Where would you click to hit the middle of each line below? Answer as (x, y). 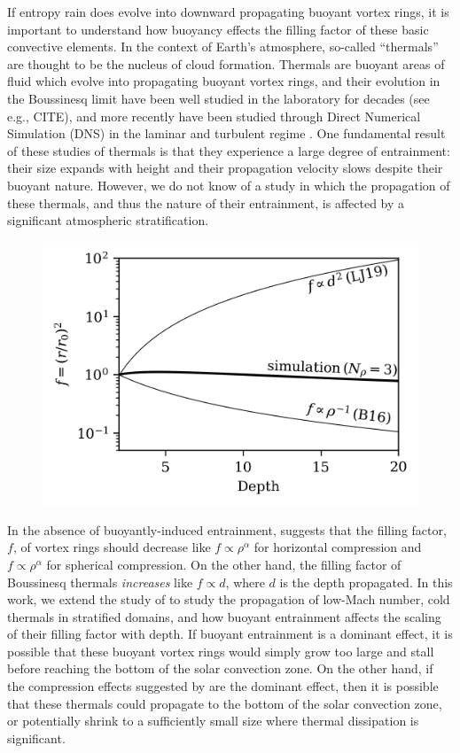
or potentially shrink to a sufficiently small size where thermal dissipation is (213, 721)
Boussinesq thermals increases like (100, 582)
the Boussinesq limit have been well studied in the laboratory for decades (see (218, 98)
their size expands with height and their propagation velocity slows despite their (225, 168)
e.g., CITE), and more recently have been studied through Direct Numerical (214, 116)
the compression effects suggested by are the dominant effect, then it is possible (223, 686)
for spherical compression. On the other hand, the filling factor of (224, 564)
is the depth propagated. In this (366, 582)
